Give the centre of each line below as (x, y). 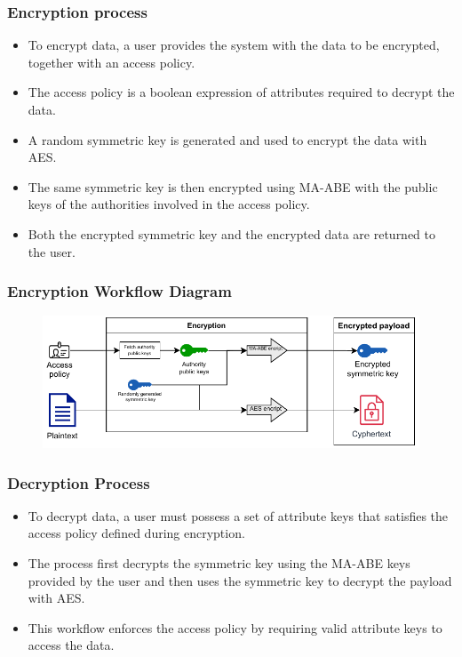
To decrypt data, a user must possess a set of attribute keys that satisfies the (238, 515)
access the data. (71, 645)
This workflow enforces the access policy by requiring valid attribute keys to (235, 627)
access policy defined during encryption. (136, 533)
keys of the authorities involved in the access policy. (169, 204)
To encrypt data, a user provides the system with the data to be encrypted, (234, 45)
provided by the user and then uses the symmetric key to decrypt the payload (240, 580)
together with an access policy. (112, 62)
